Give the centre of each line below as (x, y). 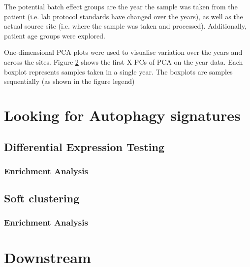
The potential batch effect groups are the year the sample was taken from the (121, 6)
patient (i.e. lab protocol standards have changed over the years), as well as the (124, 16)
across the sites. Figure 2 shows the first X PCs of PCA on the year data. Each (124, 61)
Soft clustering (42, 198)
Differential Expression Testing (84, 146)
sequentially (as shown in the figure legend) (69, 81)
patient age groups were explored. (55, 35)
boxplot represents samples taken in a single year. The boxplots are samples (118, 71)
